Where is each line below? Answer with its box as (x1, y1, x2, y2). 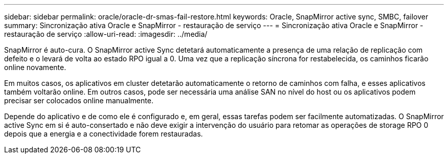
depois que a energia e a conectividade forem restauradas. (4, 129, 203, 138)
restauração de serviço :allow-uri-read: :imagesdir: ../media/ (4, 30, 208, 38)
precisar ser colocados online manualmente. (4, 96, 153, 105)
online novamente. (4, 63, 66, 72)
